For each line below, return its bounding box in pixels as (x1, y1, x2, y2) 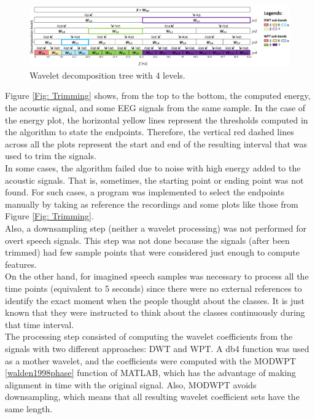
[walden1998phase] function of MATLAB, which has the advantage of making (5, 366, 296, 379)
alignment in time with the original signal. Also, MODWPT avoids (5, 378, 257, 391)
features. (5, 257, 37, 270)
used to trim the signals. (5, 149, 96, 162)
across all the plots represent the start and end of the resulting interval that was (5, 137, 307, 150)
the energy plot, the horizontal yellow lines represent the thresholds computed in (5, 113, 308, 126)
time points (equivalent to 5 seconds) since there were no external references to (5, 281, 302, 294)
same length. (5, 402, 53, 415)
